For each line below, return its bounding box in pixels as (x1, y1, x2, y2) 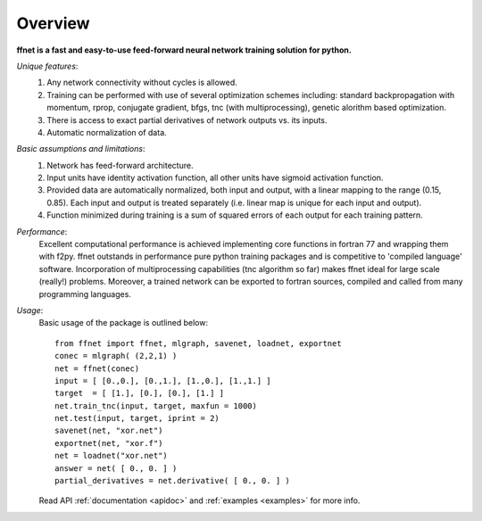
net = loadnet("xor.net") (54, 451, 169, 461)
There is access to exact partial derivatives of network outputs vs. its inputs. (46, 114, 328, 125)
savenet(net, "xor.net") (54, 426, 163, 436)
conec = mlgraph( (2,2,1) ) (54, 351, 178, 361)
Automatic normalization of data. (46, 127, 167, 137)
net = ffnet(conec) (54, 363, 140, 374)
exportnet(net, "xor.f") (54, 438, 163, 448)
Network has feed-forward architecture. (46, 160, 194, 170)
